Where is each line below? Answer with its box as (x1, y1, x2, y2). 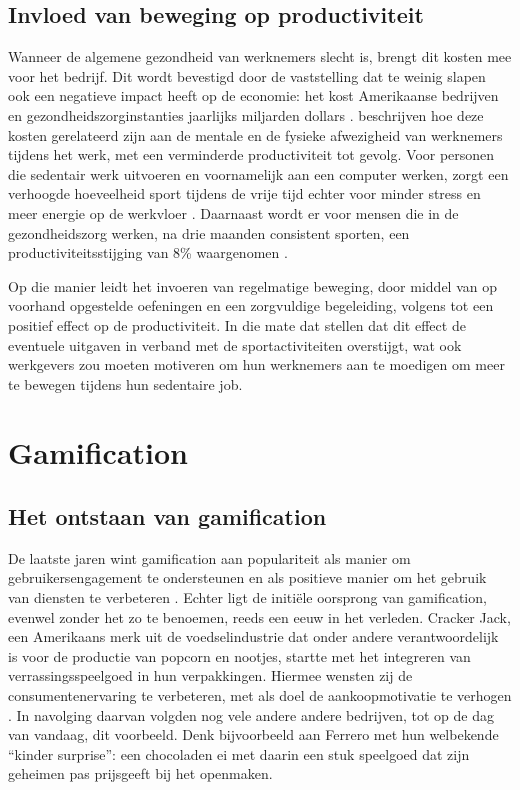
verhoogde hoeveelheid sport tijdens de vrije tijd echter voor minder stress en (8, 183, 481, 204)
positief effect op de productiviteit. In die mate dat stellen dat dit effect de (8, 314, 466, 335)
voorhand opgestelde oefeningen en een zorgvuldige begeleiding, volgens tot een (8, 295, 494, 316)
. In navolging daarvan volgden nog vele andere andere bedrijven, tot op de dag (8, 704, 494, 725)
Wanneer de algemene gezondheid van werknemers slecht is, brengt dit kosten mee (8, 46, 512, 67)
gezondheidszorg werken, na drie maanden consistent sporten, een (8, 222, 410, 243)
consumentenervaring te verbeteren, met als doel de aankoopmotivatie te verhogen (8, 685, 512, 706)
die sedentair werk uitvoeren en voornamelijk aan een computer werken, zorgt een (8, 163, 509, 184)
